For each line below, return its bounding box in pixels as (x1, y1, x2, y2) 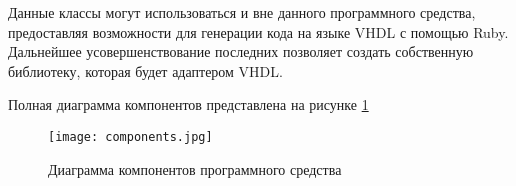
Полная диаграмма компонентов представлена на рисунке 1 (8, 94, 369, 115)
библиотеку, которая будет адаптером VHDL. (8, 60, 283, 81)
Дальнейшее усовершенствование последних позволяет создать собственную (8, 41, 474, 62)
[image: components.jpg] (48, 129, 213, 144)
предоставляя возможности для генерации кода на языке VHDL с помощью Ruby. (8, 21, 509, 42)
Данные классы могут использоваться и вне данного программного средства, (8, 2, 476, 22)
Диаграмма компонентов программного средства (48, 158, 342, 179)
